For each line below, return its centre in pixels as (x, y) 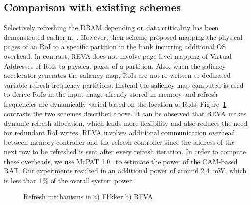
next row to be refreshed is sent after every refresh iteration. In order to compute (125, 151)
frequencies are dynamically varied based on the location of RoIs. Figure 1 (115, 103)
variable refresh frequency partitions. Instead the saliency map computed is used (124, 84)
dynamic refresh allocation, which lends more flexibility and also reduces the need (126, 123)
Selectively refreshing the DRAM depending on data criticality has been (111, 28)
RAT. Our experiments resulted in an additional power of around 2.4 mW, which (125, 171)
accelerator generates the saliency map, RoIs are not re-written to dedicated (117, 75)
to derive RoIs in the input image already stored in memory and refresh (111, 94)
